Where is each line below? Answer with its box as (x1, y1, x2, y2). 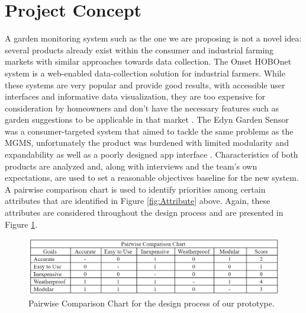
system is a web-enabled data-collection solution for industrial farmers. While (5, 66, 285, 79)
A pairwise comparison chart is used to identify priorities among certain (5, 183, 266, 195)
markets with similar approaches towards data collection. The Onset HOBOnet (5, 55, 292, 68)
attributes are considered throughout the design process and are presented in (5, 206, 284, 219)
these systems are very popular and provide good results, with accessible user (5, 78, 285, 91)
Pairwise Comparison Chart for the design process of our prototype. (28, 296, 275, 309)
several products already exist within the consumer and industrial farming (5, 43, 274, 56)
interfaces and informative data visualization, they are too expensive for (5, 90, 266, 103)
